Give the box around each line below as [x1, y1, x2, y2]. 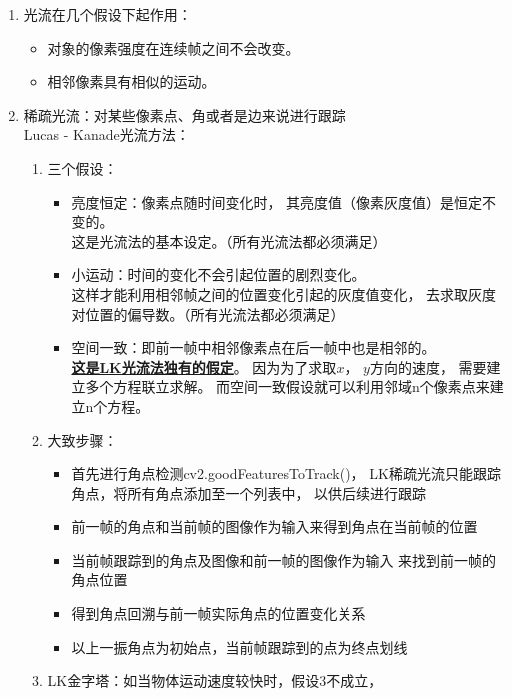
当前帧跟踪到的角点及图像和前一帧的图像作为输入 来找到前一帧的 [71, 549, 497, 570]
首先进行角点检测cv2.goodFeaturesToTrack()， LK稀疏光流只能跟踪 [71, 463, 501, 484]
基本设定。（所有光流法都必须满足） [155, 230, 387, 251]
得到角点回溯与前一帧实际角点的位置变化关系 [71, 603, 366, 624]
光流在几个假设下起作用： [23, 4, 192, 24]
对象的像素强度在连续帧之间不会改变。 [47, 37, 300, 58]
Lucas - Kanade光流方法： [23, 124, 190, 145]
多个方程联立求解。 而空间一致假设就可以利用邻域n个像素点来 [85, 376, 490, 397]
